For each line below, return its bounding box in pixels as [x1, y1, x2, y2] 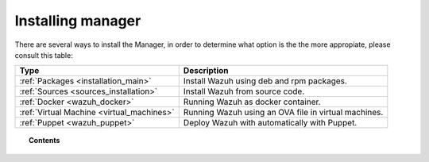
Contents [29, 136, 60, 145]
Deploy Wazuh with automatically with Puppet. [183, 118, 357, 129]
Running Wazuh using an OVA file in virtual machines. [183, 107, 384, 118]
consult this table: [14, 50, 73, 60]
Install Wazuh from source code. [183, 86, 305, 97]
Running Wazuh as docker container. [183, 96, 321, 107]
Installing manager [14, 12, 141, 29]
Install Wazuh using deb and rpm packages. [183, 75, 347, 87]
